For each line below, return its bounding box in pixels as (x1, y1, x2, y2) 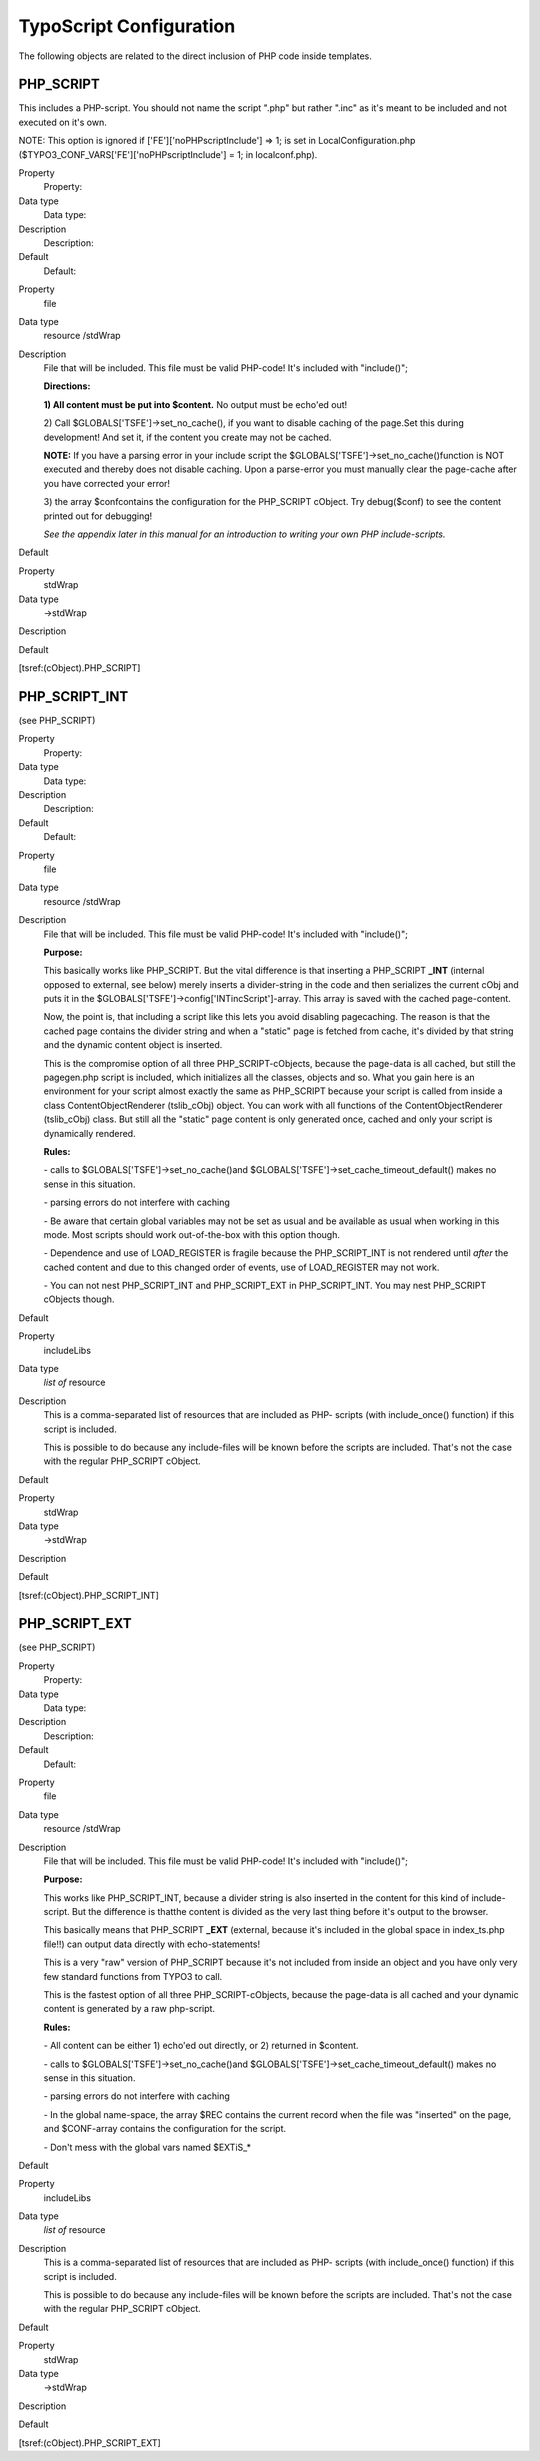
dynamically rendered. (43, 1127, 136, 1139)
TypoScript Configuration (18, 15, 236, 37)
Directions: (43, 380, 91, 392)
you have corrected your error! (43, 477, 170, 489)
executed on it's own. (18, 116, 107, 128)
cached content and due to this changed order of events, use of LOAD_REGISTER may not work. (43, 1261, 440, 1273)
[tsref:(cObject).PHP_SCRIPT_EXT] (18, 2436, 162, 2449)
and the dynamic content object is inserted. (43, 1039, 223, 1051)
